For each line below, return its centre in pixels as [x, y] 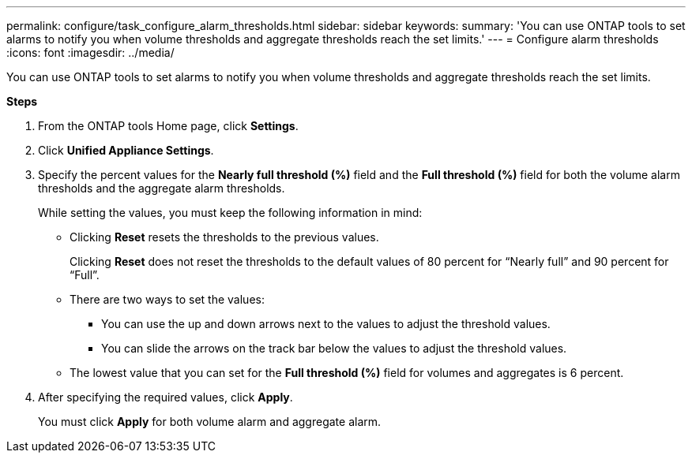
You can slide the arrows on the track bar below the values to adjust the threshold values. [334, 348]
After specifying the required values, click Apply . [165, 397]
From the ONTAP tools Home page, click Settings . [168, 126]
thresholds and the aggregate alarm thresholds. [162, 188]
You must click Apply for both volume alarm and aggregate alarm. [210, 422]
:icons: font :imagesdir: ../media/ [90, 52]
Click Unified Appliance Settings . [126, 150]
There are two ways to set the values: [167, 299]
